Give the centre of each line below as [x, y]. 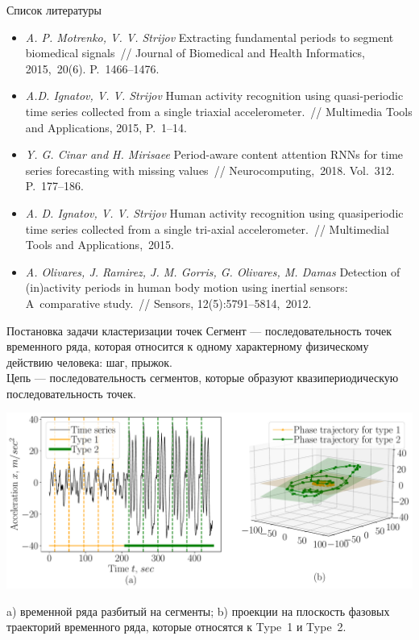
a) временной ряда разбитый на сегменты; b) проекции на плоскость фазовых [198, 611]
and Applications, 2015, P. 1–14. [106, 127]
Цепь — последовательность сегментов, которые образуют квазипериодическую [203, 378]
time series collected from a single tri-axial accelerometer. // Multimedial [207, 229]
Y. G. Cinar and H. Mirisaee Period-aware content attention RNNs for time [214, 154]
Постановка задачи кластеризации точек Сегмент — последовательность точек [199, 330]
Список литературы [54, 10]
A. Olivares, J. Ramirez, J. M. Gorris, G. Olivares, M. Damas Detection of [213, 271]
